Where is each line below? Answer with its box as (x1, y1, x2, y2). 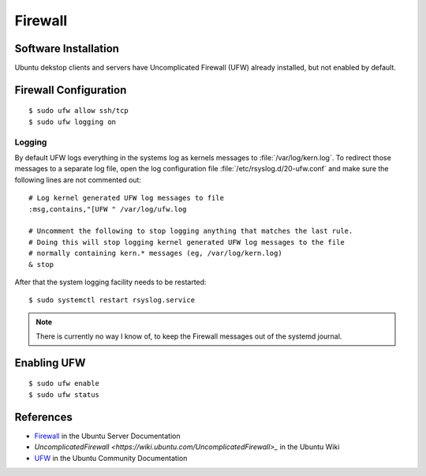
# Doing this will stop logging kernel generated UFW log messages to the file (28, 238, 345, 246)
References (14, 410, 73, 424)
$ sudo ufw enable (28, 379, 100, 388)
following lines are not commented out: (14, 174, 142, 185)
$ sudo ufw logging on (28, 117, 117, 126)
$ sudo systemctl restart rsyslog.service (28, 296, 196, 305)
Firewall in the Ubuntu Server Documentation (34, 431, 181, 440)
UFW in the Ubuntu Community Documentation (34, 453, 188, 463)
